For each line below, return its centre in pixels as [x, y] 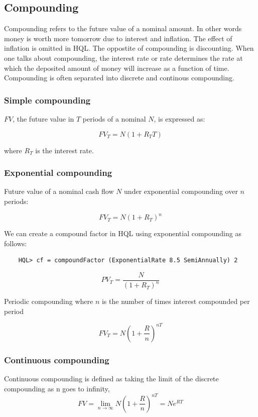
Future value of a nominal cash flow [59, 191]
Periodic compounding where [49, 301]
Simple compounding [47, 100]
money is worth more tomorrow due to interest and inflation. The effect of [118, 38]
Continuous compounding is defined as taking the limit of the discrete [111, 379]
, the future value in [43, 118]
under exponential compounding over [181, 191]
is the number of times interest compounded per [176, 301]
